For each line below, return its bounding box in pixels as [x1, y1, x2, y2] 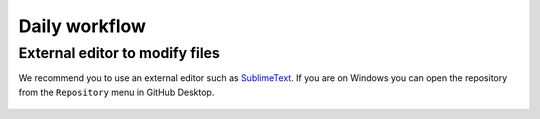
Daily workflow [18, 15, 147, 37]
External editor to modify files [18, 44, 220, 62]
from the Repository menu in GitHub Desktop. [18, 86, 215, 98]
